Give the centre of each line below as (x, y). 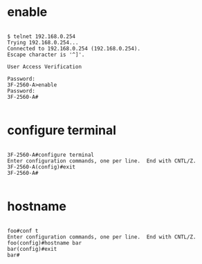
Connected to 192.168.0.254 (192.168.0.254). (74, 48)
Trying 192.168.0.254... (43, 42)
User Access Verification (44, 66)
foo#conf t (23, 231)
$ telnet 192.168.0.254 (42, 36)
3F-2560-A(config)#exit (42, 167)
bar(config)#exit (32, 249)
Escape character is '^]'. (46, 55)
